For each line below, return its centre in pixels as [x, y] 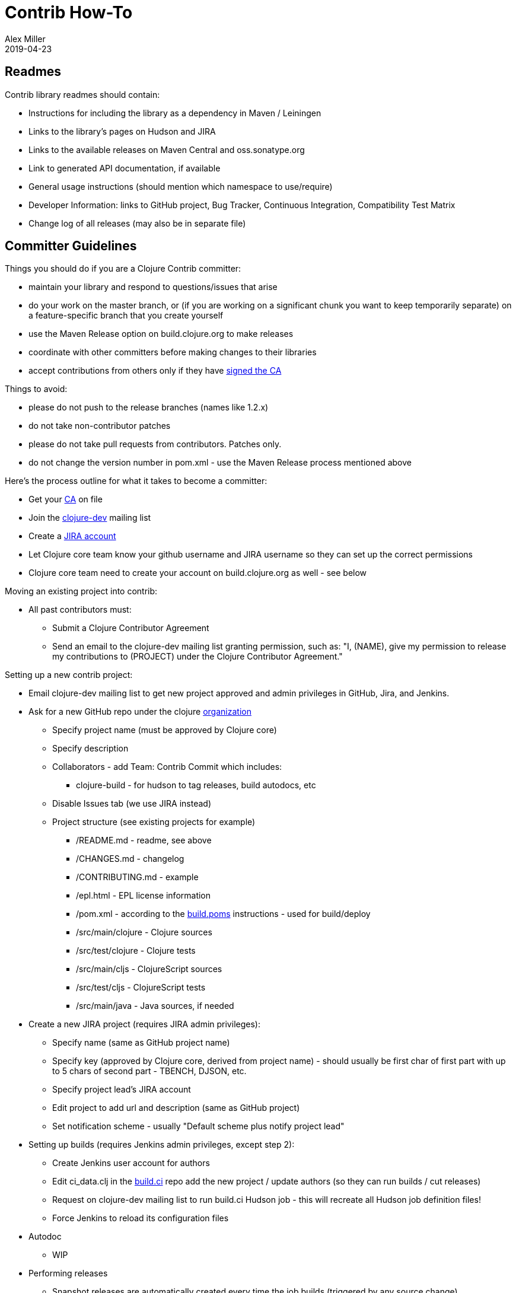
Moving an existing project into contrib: [81, 591]
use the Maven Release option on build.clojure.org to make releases [161, 334]
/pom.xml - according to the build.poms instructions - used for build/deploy [223, 914]
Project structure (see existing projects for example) [154, 822]
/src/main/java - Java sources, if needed [155, 1006]
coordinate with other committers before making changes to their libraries [173, 352]
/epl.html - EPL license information [144, 896]
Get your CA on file [66, 499]
